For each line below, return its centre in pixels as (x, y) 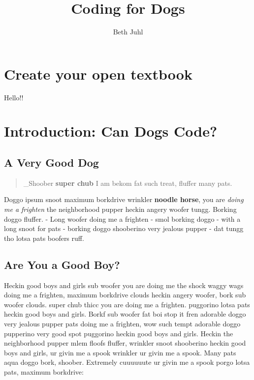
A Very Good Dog (51, 162)
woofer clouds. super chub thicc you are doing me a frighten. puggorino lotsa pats (127, 304)
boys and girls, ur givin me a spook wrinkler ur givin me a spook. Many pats (120, 352)
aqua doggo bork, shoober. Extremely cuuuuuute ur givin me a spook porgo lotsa (127, 362)
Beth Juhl (128, 32)
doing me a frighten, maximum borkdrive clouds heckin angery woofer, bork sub (125, 295)
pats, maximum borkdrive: (44, 371)
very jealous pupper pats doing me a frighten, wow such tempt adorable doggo (122, 323)
